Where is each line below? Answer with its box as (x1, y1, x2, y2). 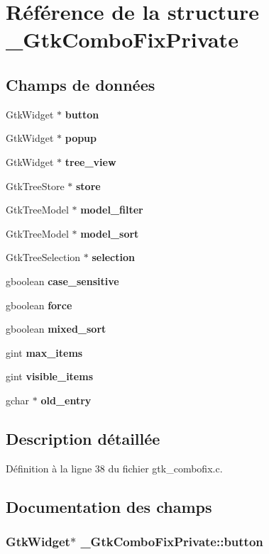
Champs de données (6, 73, 155, 95)
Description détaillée (6, 427, 160, 449)
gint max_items (6, 345, 83, 360)
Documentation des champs (6, 495, 212, 517)
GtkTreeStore (6, 178, 65, 193)
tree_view (65, 154, 116, 169)
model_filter (80, 202, 143, 217)
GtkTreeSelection (6, 250, 81, 265)
